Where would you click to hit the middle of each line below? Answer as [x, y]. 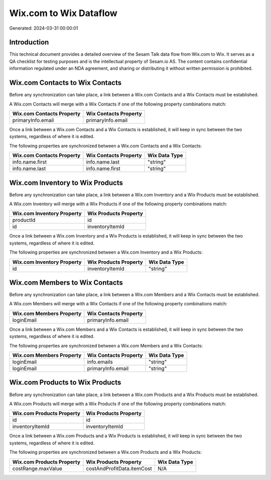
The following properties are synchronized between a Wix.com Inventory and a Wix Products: [106, 252]
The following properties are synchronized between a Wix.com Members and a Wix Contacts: [106, 345]
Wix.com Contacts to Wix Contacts [65, 83]
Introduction [29, 42]
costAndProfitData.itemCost [119, 468]
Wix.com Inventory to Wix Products [66, 183]
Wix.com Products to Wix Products [65, 382]
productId [24, 220]
